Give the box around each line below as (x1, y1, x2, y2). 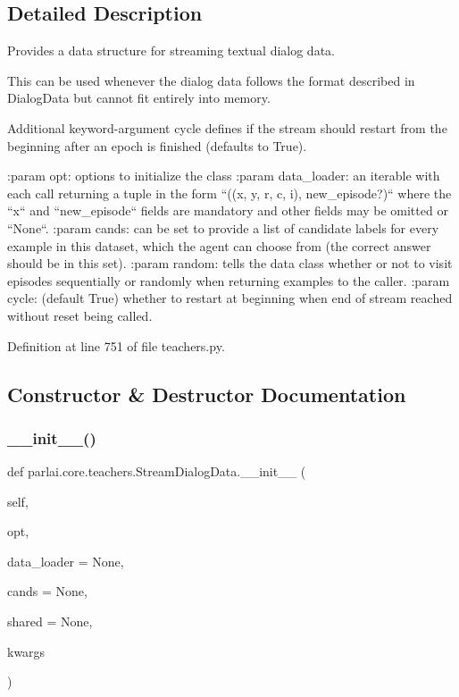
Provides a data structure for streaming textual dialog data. (7, 41, 335, 60)
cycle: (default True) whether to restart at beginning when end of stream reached (7, 289, 453, 307)
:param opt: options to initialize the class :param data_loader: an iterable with (7, 166, 440, 185)
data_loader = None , (7, 551, 124, 570)
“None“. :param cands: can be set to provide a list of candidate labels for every (7, 218, 439, 237)
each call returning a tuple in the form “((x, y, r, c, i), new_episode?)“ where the (7, 183, 452, 202)
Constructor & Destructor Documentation (7, 380, 406, 407)
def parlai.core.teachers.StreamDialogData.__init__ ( (7, 462, 306, 481)
